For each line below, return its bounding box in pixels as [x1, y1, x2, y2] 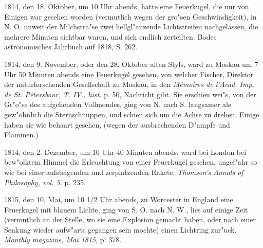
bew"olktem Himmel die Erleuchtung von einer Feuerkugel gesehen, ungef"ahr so [4, 156, 257, 167]
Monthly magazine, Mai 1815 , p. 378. [4, 234, 122, 245]
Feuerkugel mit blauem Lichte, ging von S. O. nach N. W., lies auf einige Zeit [4, 204, 248, 215]
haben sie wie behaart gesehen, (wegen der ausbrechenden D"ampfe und [4, 119, 230, 130]
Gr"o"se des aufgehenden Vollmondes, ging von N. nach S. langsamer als [4, 99, 231, 110]
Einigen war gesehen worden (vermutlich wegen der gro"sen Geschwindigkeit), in [4, 11, 257, 22]
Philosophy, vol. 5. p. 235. [4, 176, 86, 187]
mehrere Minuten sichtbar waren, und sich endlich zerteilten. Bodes [4, 31, 217, 42]
